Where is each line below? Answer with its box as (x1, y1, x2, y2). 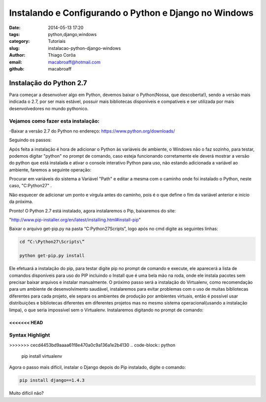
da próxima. (9, 199, 33, 204)
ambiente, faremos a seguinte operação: (9, 167, 92, 172)
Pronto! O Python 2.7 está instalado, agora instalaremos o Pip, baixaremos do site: (9, 207, 176, 214)
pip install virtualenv (21, 353, 63, 359)
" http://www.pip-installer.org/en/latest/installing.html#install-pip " (9, 217, 141, 223)
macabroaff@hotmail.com (48, 59, 101, 65)
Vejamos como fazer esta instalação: (9, 118, 100, 125)
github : (9, 66, 25, 71)
